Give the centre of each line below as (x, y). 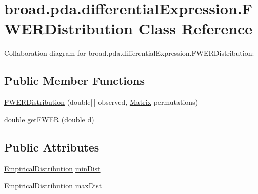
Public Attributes (52, 147)
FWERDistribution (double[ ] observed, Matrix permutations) (101, 102)
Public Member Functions (74, 81)
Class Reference (195, 28)
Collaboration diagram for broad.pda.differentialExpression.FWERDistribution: (129, 53)
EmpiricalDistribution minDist (52, 168)
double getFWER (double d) (49, 119)
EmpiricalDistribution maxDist (53, 186)
